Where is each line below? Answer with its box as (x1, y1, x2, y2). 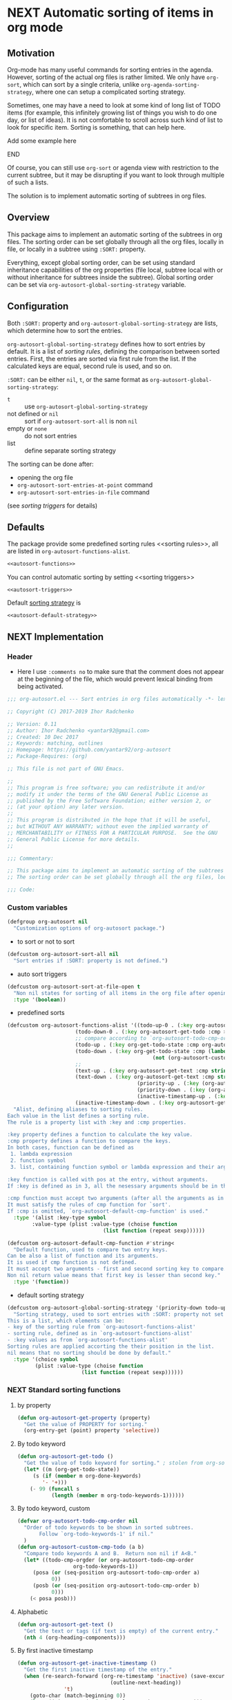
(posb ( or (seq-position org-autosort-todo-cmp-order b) (32, 1582, 200, 1589)
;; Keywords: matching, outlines (7, 740, 104, 747)
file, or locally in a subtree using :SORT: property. (7, 245, 146, 253)
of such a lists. (7, 178, 49, 187)
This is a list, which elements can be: (7, 1317, 126, 1324)
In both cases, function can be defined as (7, 1144, 135, 1152)
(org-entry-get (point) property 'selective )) (23, 1427, 160, 1434)
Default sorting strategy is (7, 598, 81, 607)
